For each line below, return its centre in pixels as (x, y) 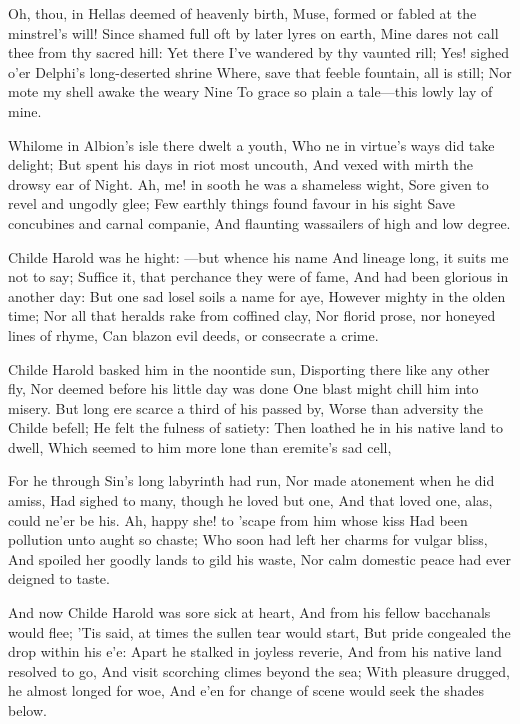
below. (27, 710)
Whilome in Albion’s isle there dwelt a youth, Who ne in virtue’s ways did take (251, 144)
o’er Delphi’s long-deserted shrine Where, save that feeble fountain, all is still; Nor (260, 71)
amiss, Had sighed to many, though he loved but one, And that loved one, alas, (250, 500)
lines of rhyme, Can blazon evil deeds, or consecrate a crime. (193, 334)
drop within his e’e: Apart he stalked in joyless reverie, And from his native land (255, 651)
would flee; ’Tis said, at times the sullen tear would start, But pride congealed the (259, 631)
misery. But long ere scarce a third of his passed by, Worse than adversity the (246, 407)
